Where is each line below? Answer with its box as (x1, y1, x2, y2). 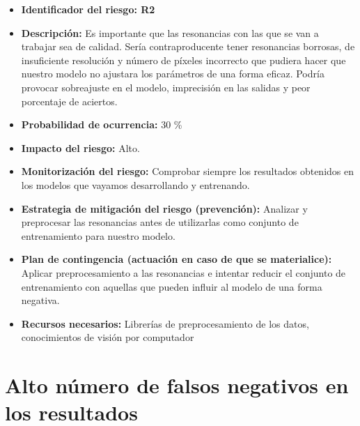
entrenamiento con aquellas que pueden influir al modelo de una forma (21, 279, 322, 294)
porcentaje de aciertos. (21, 93, 118, 108)
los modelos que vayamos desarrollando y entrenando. (21, 177, 250, 192)
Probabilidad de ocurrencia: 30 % (21, 117, 182, 132)
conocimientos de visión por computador (21, 330, 194, 344)
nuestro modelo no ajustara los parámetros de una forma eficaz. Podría (21, 66, 324, 81)
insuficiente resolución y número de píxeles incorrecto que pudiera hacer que (21, 52, 346, 67)
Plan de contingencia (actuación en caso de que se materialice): (21, 252, 332, 266)
